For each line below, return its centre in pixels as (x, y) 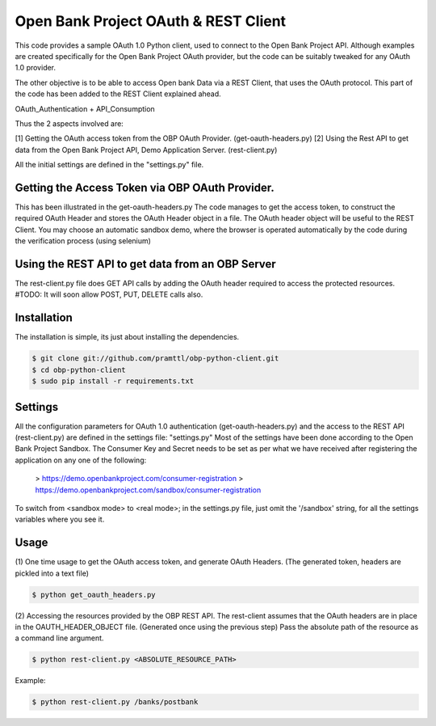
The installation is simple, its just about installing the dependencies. (127, 337)
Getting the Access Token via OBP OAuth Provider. (145, 187)
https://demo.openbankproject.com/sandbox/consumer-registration (148, 490)
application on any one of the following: (81, 460)
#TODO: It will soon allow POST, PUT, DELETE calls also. (109, 294)
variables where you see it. (60, 519)
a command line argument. (59, 638)
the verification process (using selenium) (83, 241)
